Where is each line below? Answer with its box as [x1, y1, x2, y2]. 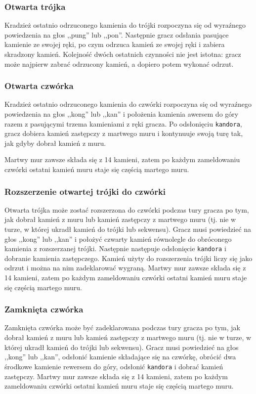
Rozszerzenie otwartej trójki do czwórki [4, 185, 166, 197]
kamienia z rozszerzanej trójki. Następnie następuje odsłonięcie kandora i [4, 243, 226, 254]
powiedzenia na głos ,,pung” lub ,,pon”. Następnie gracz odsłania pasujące [4, 29, 229, 40]
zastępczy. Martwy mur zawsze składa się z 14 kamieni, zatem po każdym [4, 371, 228, 381]
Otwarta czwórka [4, 80, 74, 92]
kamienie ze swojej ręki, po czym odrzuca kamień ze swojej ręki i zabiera [4, 39, 225, 49]
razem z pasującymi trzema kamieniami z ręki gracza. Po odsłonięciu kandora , [4, 118, 242, 129]
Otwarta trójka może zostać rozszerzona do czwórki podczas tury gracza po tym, [4, 204, 249, 215]
